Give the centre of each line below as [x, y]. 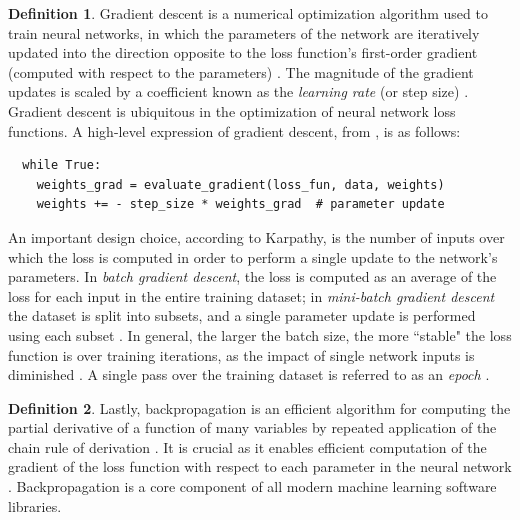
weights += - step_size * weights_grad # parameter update [240, 204]
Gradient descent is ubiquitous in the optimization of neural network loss [232, 110]
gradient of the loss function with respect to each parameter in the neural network [260, 466]
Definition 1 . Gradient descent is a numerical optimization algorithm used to [248, 13]
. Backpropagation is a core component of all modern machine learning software [252, 486]
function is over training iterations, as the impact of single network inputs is [241, 354]
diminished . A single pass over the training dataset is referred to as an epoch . [249, 374]
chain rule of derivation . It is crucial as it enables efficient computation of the [247, 446]
